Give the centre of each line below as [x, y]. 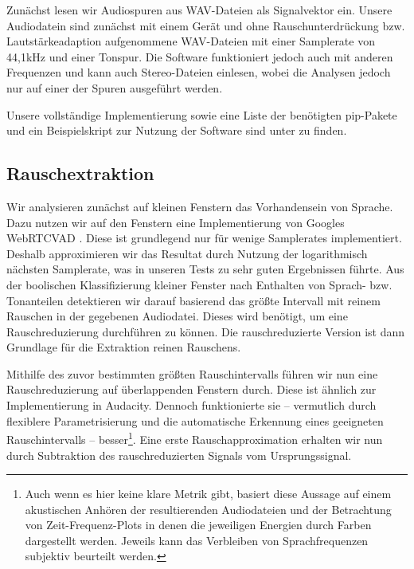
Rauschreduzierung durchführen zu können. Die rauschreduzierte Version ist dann [206, 331]
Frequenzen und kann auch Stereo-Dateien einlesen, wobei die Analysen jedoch [199, 72]
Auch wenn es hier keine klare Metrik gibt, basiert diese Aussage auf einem [208, 494]
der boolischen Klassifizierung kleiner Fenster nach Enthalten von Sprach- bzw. [199, 284]
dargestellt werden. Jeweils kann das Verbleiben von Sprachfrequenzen [197, 540]
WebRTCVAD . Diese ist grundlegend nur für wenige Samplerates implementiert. [204, 238]
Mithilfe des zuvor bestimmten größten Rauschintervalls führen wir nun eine [192, 373]
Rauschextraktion [80, 173]
